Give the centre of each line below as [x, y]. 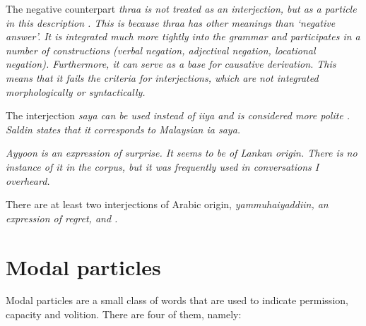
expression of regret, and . [62, 218]
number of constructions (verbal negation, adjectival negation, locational [161, 50]
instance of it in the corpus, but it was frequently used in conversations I [163, 166]
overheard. [28, 180]
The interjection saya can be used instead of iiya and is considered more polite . [178, 115]
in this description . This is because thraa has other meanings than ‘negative [171, 22]
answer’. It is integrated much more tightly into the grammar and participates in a [183, 36]
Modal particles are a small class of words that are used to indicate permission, [177, 300]
